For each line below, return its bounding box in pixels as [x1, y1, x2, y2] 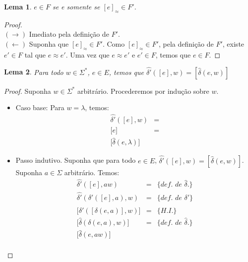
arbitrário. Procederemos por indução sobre [77, 85, 209, 96]
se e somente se [52, 1, 100, 11]
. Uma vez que [65, 49, 110, 60]
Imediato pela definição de [29, 29, 109, 39]
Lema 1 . [4, 1, 32, 11]
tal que [24, 49, 46, 60]
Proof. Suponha [4, 85, 51, 96]
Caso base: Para [15, 102, 64, 113]
